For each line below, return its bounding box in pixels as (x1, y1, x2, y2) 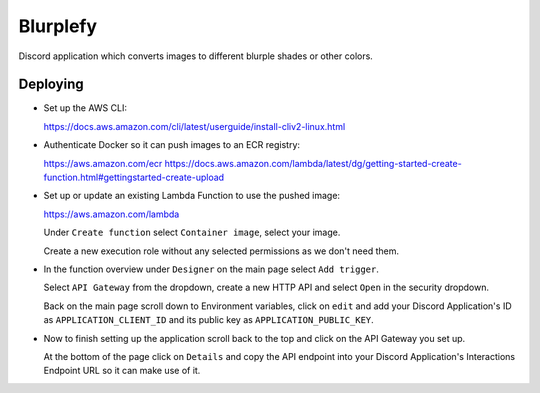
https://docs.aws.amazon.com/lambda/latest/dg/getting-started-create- (164, 157, 462, 169)
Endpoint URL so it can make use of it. (43, 365, 201, 377)
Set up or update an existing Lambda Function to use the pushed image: (43, 190, 340, 202)
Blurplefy (18, 15, 98, 37)
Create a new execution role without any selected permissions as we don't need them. (43, 245, 400, 257)
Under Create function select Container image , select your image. (43, 226, 341, 239)
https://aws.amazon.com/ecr (43, 157, 163, 169)
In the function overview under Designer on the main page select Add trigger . (43, 263, 379, 275)
